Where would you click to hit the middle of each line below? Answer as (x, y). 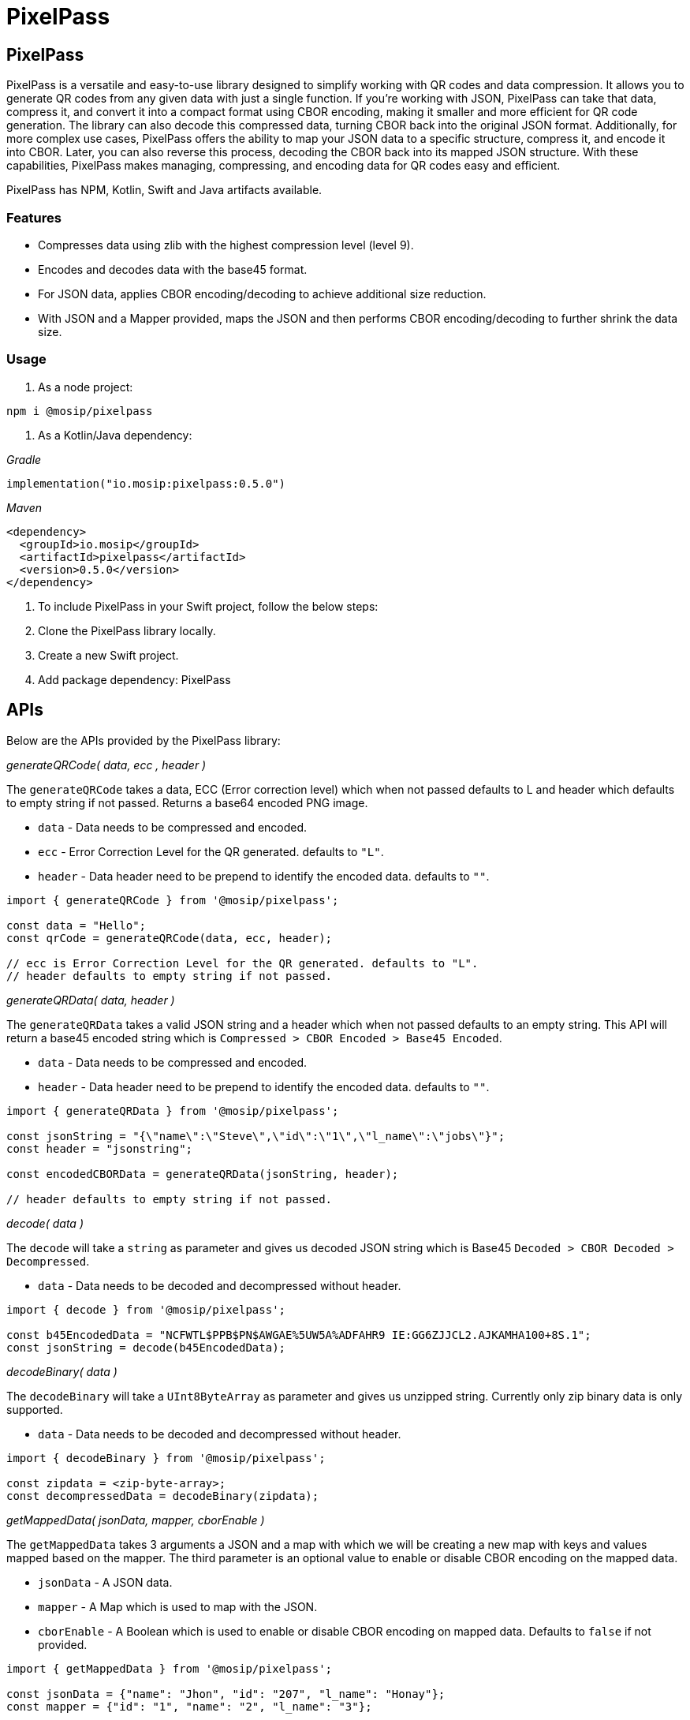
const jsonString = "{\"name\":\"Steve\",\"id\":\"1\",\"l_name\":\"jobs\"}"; (256, 1136)
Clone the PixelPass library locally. (127, 630)
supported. (35, 1409)
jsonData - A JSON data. (105, 1582)
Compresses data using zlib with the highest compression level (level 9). (226, 245)
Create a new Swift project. (108, 655)
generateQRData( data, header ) (91, 1000)
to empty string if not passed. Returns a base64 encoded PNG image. (187, 802)
